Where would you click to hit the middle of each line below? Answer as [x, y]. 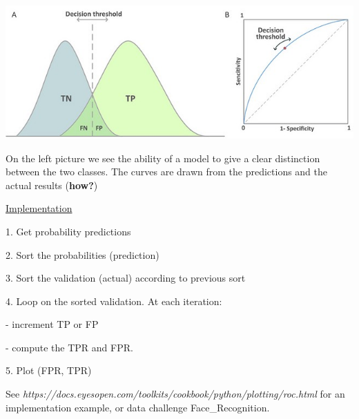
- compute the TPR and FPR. [69, 347]
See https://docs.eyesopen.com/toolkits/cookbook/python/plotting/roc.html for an [175, 394]
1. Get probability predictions [68, 231]
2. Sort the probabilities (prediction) [83, 254]
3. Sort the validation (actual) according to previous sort [126, 278]
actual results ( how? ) [52, 185]
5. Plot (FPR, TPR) [49, 370]
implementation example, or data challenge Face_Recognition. [138, 407]
